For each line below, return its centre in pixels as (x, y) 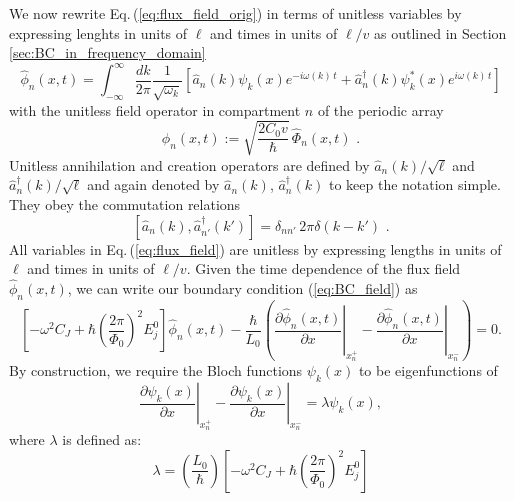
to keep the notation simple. (414, 184)
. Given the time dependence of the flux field (323, 268)
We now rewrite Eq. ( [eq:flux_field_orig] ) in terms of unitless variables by (235, 13)
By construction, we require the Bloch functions (156, 370)
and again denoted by (153, 184)
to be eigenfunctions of (428, 370)
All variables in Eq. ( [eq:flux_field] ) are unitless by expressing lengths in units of (255, 248)
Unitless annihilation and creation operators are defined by (189, 164)
